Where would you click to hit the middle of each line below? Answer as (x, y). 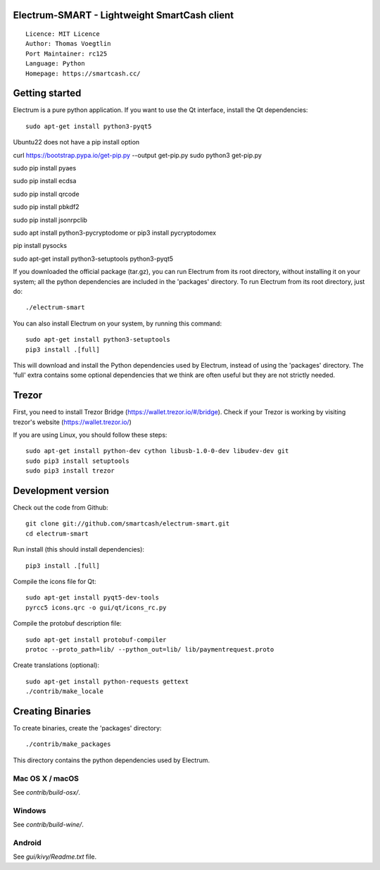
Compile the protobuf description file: (68, 623)
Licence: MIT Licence (63, 34)
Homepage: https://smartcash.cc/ (83, 73)
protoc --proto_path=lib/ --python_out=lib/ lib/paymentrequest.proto (150, 649)
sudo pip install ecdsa (45, 181)
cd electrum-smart (57, 533)
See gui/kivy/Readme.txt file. (55, 857)
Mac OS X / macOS (46, 778)
